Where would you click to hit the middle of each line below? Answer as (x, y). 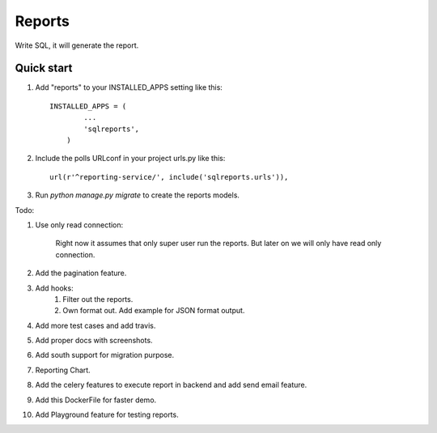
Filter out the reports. (98, 299)
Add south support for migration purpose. (105, 355)
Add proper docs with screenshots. (94, 341)
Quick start (44, 68)
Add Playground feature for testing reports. (107, 415)
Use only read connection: (79, 225)
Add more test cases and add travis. (95, 325)
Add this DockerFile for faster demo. (96, 400)
